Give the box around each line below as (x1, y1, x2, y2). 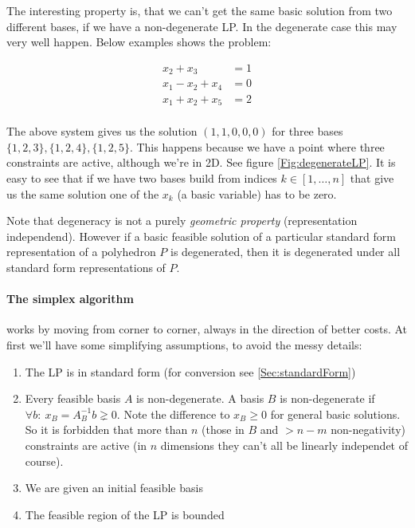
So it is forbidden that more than (25, 421, 188, 438)
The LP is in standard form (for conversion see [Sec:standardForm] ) (25, 363, 356, 380)
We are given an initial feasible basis (25, 479, 203, 496)
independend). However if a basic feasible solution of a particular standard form (6, 227, 396, 244)
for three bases (272, 123, 343, 140)
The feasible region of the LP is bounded (25, 506, 225, 522)
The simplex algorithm (6, 290, 134, 307)
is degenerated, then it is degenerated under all (170, 243, 401, 260)
